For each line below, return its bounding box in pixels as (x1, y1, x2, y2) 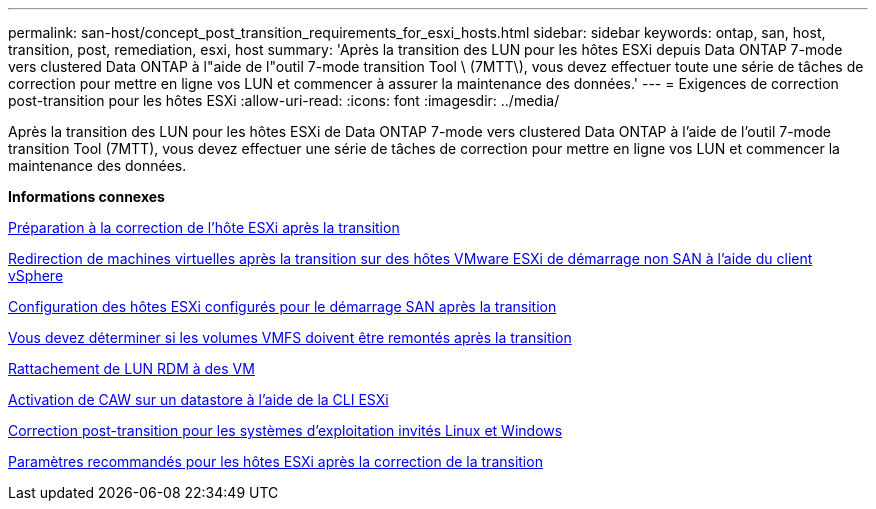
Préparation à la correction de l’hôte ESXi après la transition (8, 219, 400, 236)
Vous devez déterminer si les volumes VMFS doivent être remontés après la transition (8, 329, 572, 346)
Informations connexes (8, 188, 165, 205)
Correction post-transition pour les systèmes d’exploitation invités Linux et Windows (8, 422, 563, 439)
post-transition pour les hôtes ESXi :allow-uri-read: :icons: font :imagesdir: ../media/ (8, 92, 560, 109)
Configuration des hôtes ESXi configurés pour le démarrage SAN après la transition (8, 298, 557, 315)
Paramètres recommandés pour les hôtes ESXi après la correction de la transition (8, 453, 543, 470)
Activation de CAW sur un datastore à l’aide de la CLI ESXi (8, 391, 389, 408)
